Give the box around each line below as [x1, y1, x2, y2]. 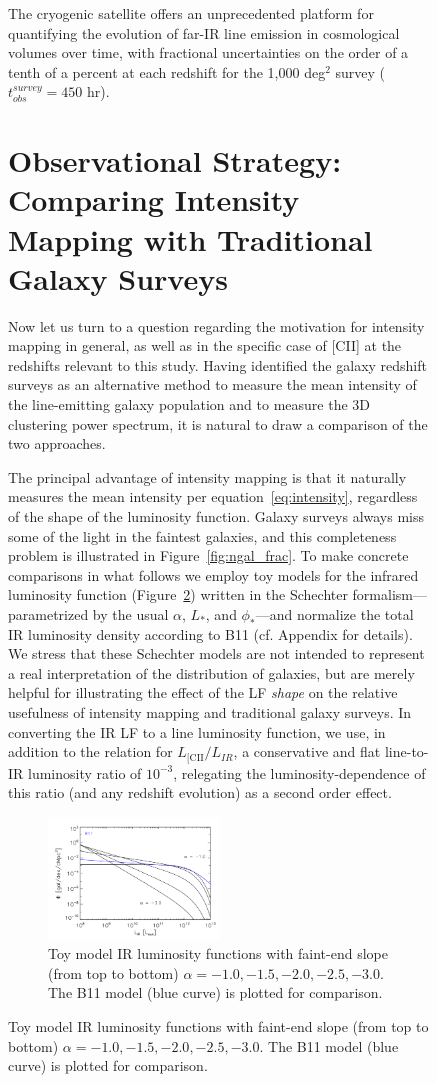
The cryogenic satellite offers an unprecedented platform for [8, 3, 374, 23]
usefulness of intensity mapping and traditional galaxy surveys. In [8, 701, 412, 722]
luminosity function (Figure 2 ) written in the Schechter [8, 584, 348, 605]
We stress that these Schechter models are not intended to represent [8, 643, 425, 664]
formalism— [352, 584, 427, 605]
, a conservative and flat [233, 741, 381, 762]
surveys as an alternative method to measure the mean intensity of [8, 374, 417, 395]
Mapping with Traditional [8, 218, 373, 259]
